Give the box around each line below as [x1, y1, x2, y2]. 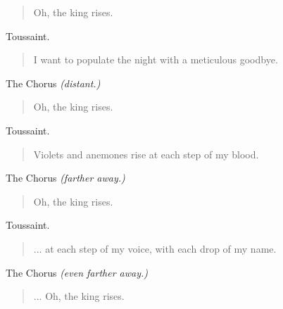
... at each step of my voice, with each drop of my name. [33, 241, 277, 256]
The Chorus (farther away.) [6, 170, 125, 185]
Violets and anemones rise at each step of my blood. [33, 146, 259, 161]
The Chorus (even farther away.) [6, 265, 149, 279]
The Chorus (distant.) [6, 75, 101, 90]
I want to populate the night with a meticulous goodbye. [33, 52, 278, 67]
